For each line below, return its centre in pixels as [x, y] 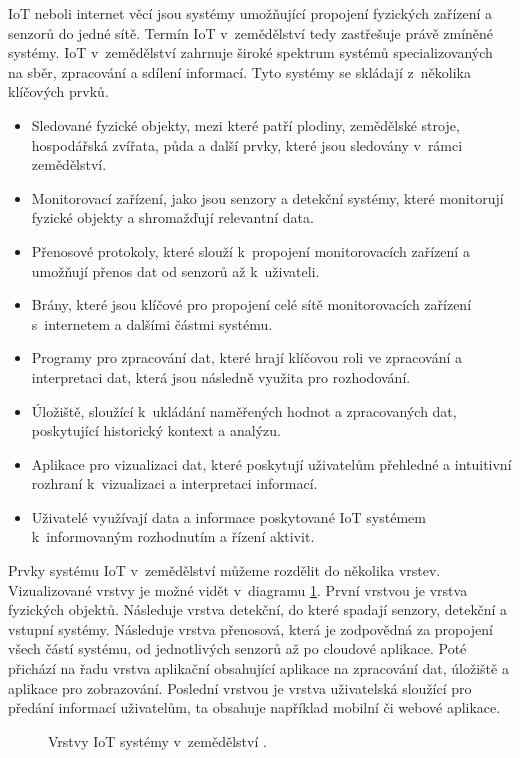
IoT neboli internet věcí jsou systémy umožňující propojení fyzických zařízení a [250, 13]
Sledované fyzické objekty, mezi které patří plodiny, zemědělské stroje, [245, 124]
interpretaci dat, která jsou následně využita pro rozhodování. [221, 376]
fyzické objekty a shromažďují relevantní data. [172, 217]
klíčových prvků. [58, 91]
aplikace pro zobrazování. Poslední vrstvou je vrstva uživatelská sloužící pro [240, 687]
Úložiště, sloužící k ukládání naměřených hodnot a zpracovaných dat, [244, 410]
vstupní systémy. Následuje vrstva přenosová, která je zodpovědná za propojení [250, 628]
